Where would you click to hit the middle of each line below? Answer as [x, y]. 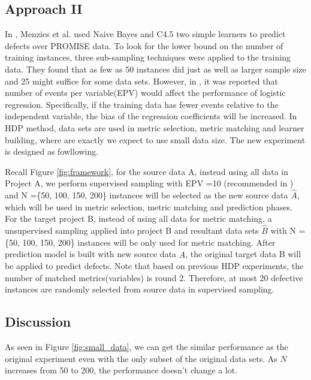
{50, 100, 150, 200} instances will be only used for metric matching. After [140, 242]
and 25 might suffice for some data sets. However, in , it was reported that [141, 81]
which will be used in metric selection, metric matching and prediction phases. [149, 206]
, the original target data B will [243, 254]
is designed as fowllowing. [52, 151]
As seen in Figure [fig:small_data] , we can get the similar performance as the [147, 347]
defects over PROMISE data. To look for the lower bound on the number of [144, 45]
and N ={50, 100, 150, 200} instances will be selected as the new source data [147, 195]
